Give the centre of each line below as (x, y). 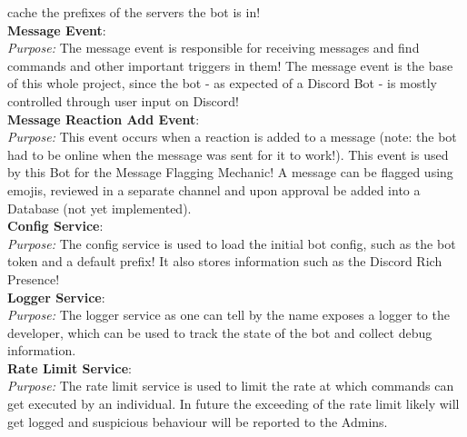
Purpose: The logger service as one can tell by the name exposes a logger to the (229, 315)
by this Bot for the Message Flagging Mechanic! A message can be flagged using (230, 172)
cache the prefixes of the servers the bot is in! (134, 12)
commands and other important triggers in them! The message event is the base (230, 65)
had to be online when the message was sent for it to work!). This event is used (228, 154)
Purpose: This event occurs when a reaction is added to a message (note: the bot (232, 137)
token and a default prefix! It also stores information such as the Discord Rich (225, 261)
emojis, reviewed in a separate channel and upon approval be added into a (214, 189)
